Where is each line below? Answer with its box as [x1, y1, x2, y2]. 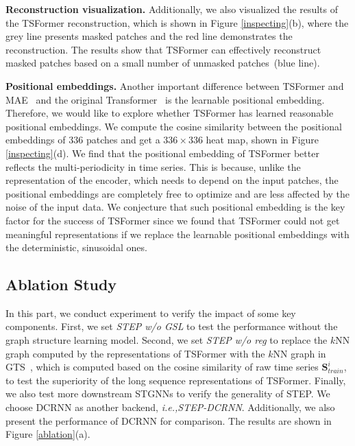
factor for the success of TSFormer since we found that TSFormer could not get [5, 213, 340, 227]
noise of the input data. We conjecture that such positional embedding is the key [5, 200, 345, 214]
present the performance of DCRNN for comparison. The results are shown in [5, 413, 332, 427]
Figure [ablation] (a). [5, 427, 90, 441]
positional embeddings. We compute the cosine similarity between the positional [5, 119, 342, 133]
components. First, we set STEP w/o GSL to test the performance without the [5, 319, 338, 333]
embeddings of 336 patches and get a [5, 132, 160, 147]
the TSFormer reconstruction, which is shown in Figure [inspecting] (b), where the [5, 15, 349, 30]
